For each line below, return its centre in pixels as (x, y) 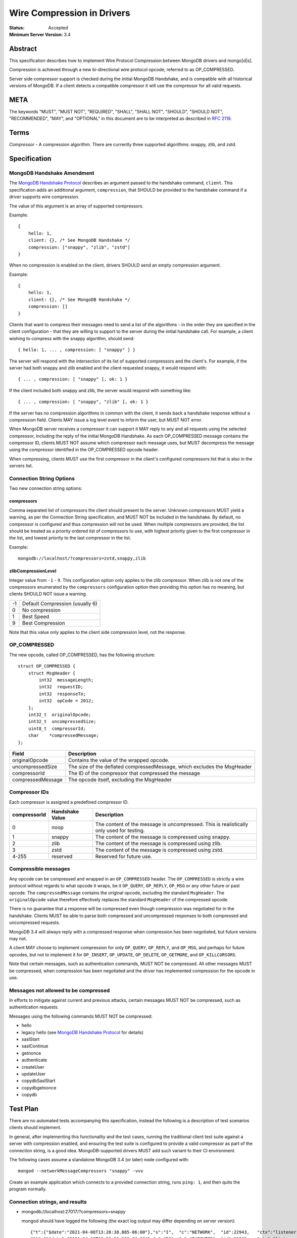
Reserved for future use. (124, 857)
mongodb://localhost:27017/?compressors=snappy (74, 1212)
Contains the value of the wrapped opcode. (119, 760)
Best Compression (44, 623)
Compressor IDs (29, 792)
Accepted (58, 28)
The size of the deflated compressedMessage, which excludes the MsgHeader (160, 767)
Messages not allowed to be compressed (59, 990)
